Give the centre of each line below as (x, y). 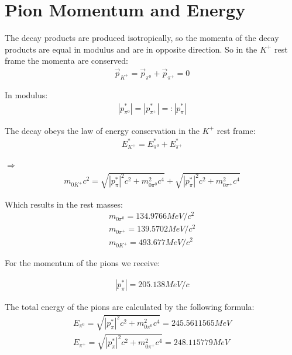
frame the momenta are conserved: (66, 61)
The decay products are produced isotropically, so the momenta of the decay (142, 38)
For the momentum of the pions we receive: (83, 263)
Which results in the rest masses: (64, 204)
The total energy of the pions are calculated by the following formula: (130, 306)
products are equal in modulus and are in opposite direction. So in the (131, 49)
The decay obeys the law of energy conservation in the (102, 130)
